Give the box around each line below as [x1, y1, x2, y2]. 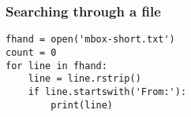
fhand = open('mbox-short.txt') [6, 34, 175, 46]
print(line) [51, 99, 114, 111]
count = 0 [6, 46, 57, 58]
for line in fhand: [6, 60, 107, 71]
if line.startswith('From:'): [28, 86, 187, 97]
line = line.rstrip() [28, 73, 141, 85]
